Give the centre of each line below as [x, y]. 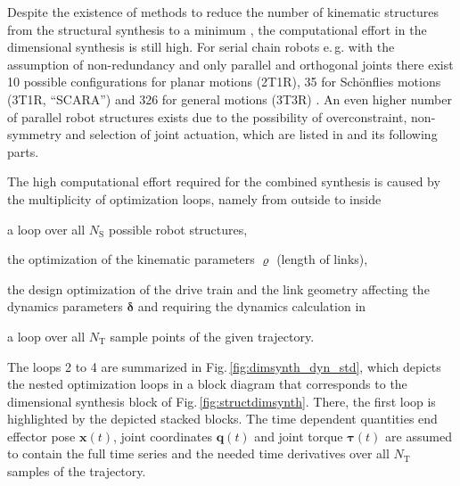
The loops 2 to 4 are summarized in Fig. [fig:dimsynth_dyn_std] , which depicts [224, 366]
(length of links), [322, 259]
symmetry [34, 134]
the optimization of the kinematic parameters [131, 259]
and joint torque [299, 436]
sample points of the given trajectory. [212, 336]
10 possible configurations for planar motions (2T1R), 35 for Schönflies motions [224, 82]
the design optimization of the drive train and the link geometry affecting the [218, 288]
